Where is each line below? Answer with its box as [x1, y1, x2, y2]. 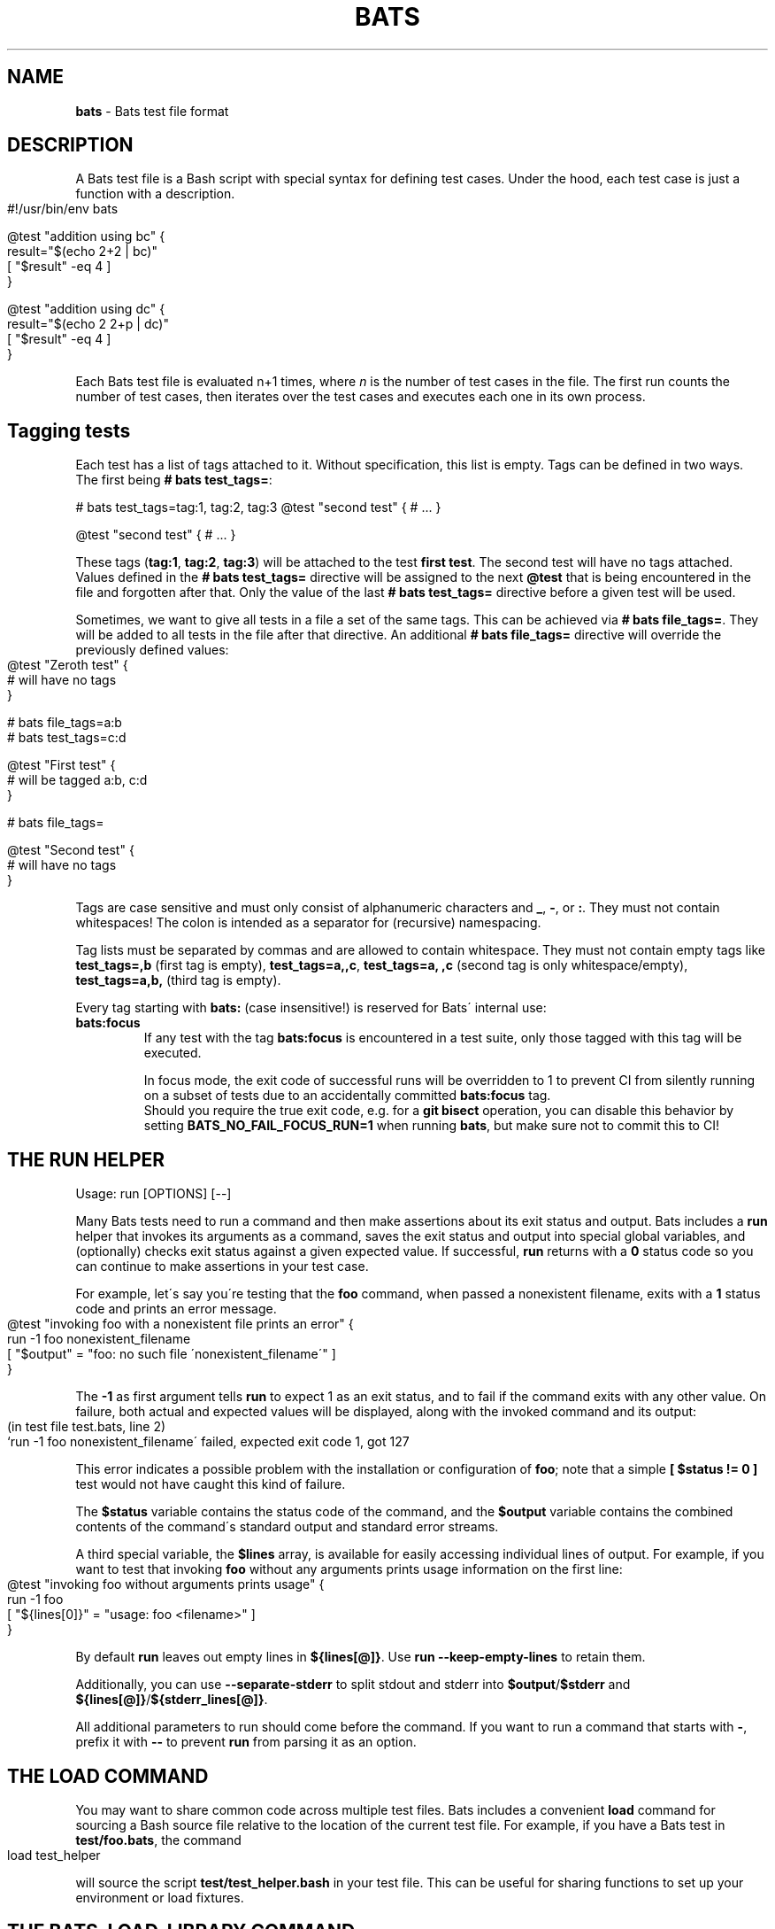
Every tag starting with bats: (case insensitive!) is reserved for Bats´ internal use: [75, 1000, 547, 1016]
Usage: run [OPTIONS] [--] [75, 1186, 232, 1202]
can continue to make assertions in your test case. [75, 1259, 369, 1274]
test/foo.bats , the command [75, 1832, 242, 1848]
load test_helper [7, 1847, 101, 1863]
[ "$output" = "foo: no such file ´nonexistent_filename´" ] [7, 1346, 336, 1362]
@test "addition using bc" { [7, 229, 165, 244]
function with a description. [75, 186, 235, 202]
